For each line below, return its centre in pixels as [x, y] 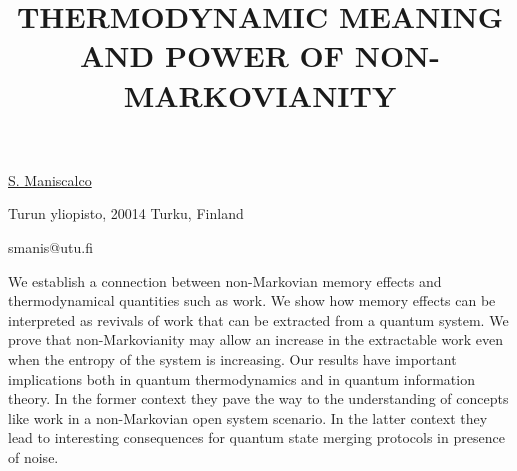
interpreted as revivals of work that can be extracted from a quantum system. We [258, 319]
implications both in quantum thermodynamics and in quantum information [241, 378]
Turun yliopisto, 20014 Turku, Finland [126, 213]
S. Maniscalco [50, 179]
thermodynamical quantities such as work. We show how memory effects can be [252, 300]
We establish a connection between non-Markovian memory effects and [225, 280]
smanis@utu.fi [50, 246]
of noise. [33, 456]
